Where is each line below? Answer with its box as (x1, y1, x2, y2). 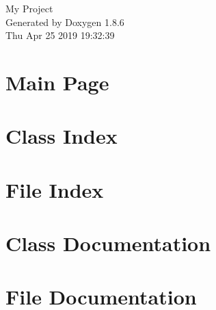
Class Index (5, 122, 118, 150)
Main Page (5, 68, 109, 96)
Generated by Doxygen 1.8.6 (5, 14, 124, 29)
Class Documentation (5, 229, 211, 257)
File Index (5, 175, 104, 203)
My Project (5, 1, 53, 15)
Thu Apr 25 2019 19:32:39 (5, 28, 115, 42)
